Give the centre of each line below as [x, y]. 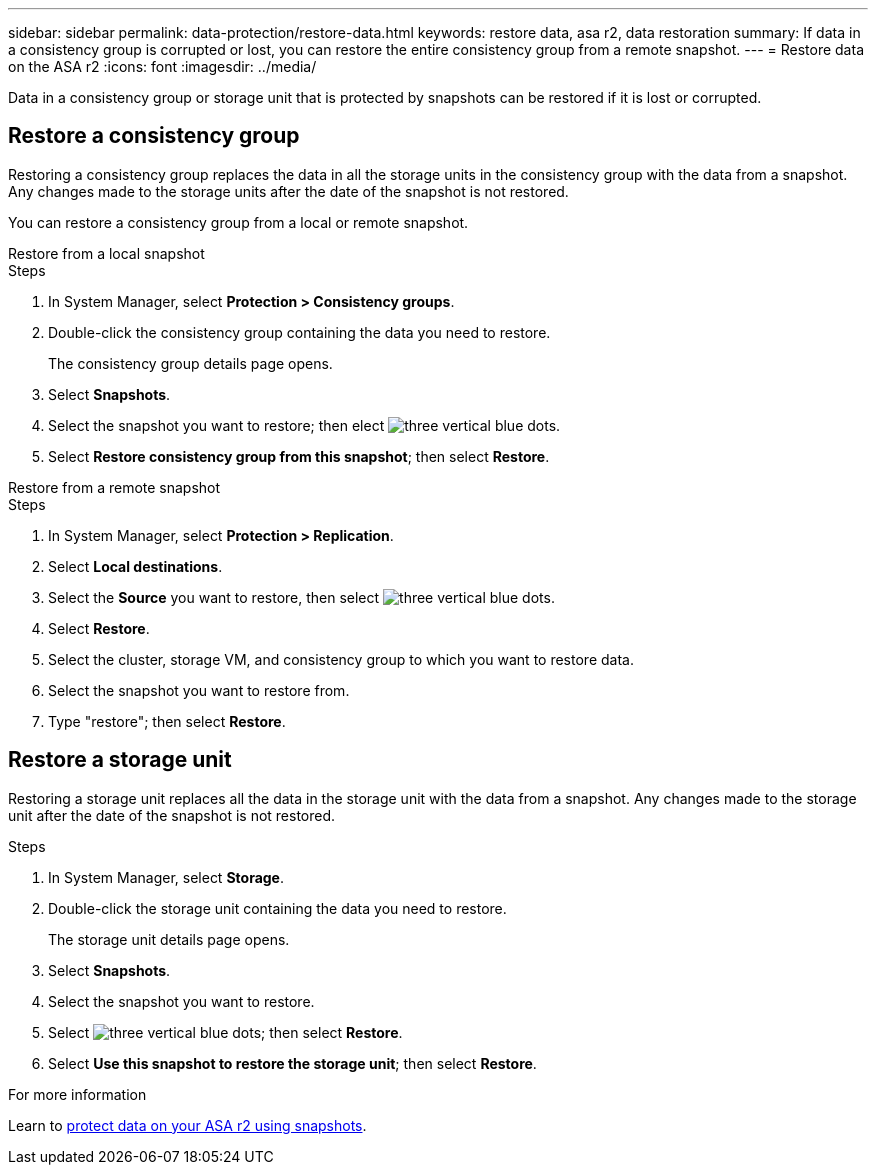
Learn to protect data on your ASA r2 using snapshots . [187, 1125]
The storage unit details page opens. [169, 939]
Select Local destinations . [135, 566]
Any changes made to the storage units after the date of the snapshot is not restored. [288, 191]
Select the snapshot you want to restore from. [199, 690]
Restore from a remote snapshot [114, 487]
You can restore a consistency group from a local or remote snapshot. [238, 222]
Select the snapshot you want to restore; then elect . [304, 425]
